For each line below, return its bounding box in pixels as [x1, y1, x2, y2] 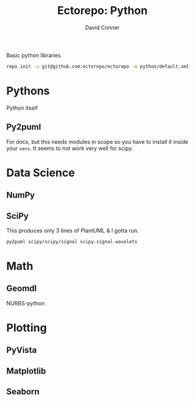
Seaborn [6, 386, 40, 397]
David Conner [85, 24, 120, 31]
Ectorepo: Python [57, 4, 148, 18]
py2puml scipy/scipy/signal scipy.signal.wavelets [6, 238, 138, 244]
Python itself [6, 104, 38, 112]
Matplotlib [6, 366, 46, 376]
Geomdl [6, 283, 37, 294]
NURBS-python [6, 299, 45, 307]
